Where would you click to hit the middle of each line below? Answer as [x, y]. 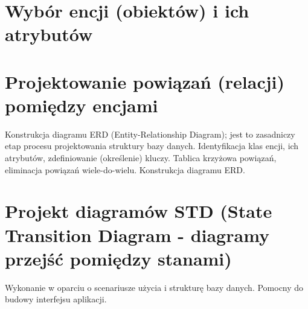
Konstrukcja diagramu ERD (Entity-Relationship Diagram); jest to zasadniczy [150, 134]
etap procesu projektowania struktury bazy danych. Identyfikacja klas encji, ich [152, 146]
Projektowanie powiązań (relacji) [145, 81]
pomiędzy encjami [82, 105]
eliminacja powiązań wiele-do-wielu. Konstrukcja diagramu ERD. [125, 169]
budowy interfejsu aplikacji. [56, 299]
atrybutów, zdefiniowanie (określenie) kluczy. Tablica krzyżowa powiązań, [141, 158]
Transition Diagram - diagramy [137, 234]
